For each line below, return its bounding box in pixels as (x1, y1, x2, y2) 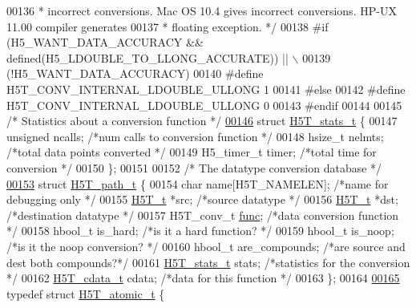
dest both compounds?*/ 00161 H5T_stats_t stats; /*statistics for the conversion (6, 253, 410, 270)
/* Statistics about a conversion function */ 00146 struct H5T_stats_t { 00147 (6, 112, 398, 129)
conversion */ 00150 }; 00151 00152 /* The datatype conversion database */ (6, 159, 382, 176)
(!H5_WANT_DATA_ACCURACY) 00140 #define (6, 65, 264, 82)
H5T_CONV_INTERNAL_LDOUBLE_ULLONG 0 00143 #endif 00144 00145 (6, 96, 402, 113)
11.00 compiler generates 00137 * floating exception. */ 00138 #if (6, 18, 329, 34)
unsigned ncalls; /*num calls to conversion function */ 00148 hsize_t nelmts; (6, 128, 384, 144)
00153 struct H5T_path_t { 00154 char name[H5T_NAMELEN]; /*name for (6, 175, 389, 192)
